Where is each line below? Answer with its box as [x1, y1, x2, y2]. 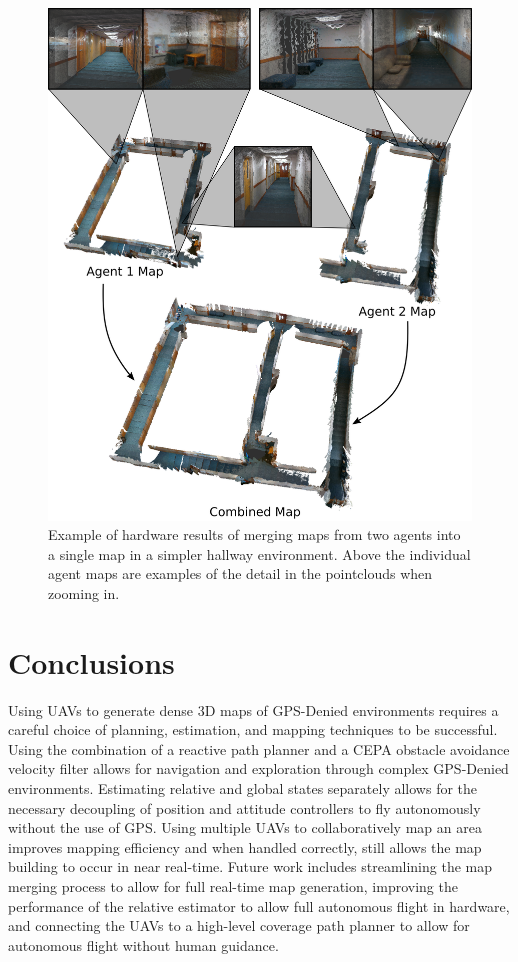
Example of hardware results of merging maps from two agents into [48, 524, 461, 545]
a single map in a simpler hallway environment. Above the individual [48, 543, 471, 564]
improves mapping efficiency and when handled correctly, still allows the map [8, 836, 482, 857]
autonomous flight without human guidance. [8, 934, 279, 955]
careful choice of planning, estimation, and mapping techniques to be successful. [8, 719, 498, 740]
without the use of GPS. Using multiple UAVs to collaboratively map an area [8, 817, 482, 838]
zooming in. [48, 582, 120, 603]
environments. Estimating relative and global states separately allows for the [8, 778, 478, 799]
